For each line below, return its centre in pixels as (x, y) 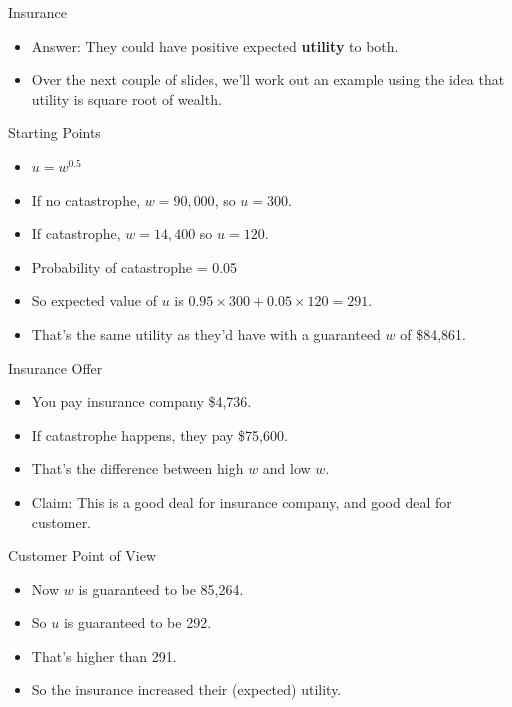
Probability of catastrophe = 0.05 (134, 266)
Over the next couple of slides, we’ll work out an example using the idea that (268, 79)
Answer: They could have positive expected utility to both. (215, 45)
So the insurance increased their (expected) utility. (186, 689)
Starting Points (54, 132)
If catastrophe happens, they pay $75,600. (159, 434)
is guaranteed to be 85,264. (161, 588)
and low (286, 468)
